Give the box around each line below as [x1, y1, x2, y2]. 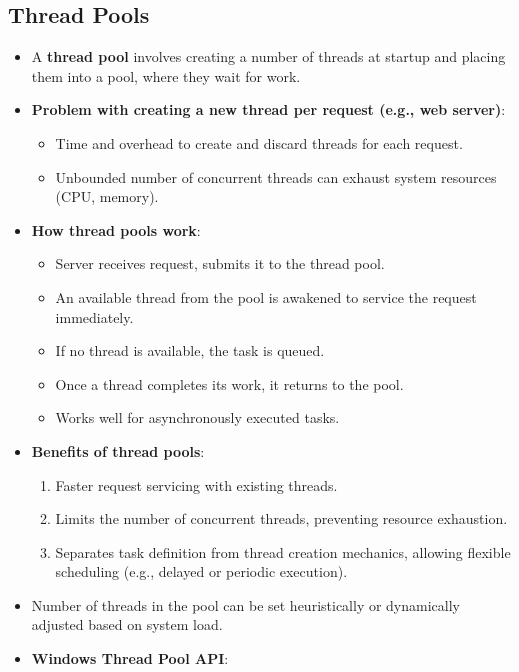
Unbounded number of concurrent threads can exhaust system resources [55, 166, 497, 187]
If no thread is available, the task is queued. [55, 340, 325, 361]
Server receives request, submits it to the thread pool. [55, 253, 385, 274]
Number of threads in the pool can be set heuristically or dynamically [31, 594, 460, 615]
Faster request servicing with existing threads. [55, 474, 338, 495]
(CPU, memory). [55, 186, 159, 207]
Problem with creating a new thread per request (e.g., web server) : [31, 99, 506, 120]
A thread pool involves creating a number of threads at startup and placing [31, 46, 506, 67]
